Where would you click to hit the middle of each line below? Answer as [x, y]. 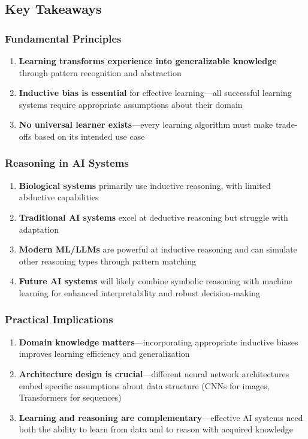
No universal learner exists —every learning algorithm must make [146, 124]
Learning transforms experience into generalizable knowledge [148, 61]
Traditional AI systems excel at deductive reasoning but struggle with [153, 217]
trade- [286, 124]
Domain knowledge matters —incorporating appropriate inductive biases [158, 342]
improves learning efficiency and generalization [104, 354]
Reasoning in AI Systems [67, 163]
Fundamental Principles [63, 38]
